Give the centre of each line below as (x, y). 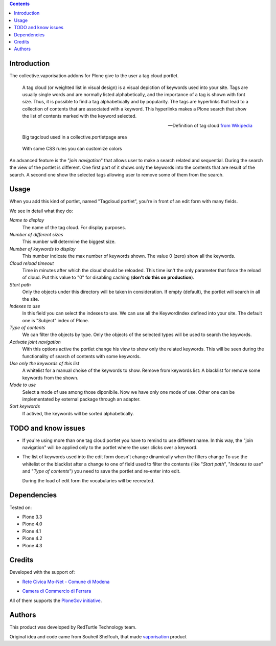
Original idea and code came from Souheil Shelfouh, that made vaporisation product (98, 636)
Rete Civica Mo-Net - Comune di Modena (66, 582)
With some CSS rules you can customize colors (72, 149)
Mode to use (23, 385)
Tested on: (21, 507)
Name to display (27, 220)
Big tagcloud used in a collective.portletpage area (75, 137)
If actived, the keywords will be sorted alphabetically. (78, 413)
